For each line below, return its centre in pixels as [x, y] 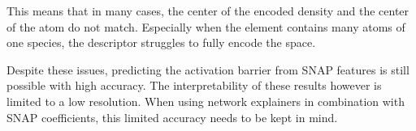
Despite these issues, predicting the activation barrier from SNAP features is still [208, 69]
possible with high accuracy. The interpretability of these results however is [194, 85]
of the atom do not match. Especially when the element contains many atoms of [206, 26]
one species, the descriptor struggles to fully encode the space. [161, 42]
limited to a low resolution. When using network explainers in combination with [206, 101]
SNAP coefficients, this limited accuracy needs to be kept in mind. [172, 117]
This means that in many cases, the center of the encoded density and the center [208, 11]
